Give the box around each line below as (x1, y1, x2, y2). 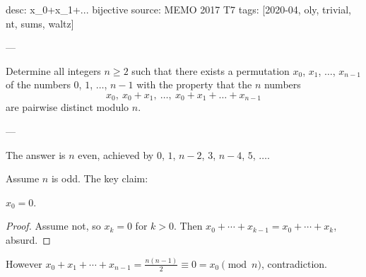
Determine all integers (6, 63, 101, 78)
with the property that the (136, 77, 252, 92)
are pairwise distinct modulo (6, 100, 129, 114)
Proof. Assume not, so (6, 218, 101, 233)
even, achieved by (78, 147, 154, 162)
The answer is (6, 147, 66, 162)
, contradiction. (261, 256, 327, 271)
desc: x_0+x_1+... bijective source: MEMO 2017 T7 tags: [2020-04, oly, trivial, (6, 2, 351, 16)
